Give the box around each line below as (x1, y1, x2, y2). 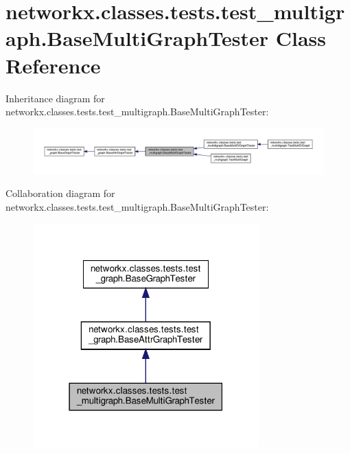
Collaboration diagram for (5, 186, 115, 200)
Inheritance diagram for (5, 91, 105, 105)
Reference (5, 51, 101, 79)
